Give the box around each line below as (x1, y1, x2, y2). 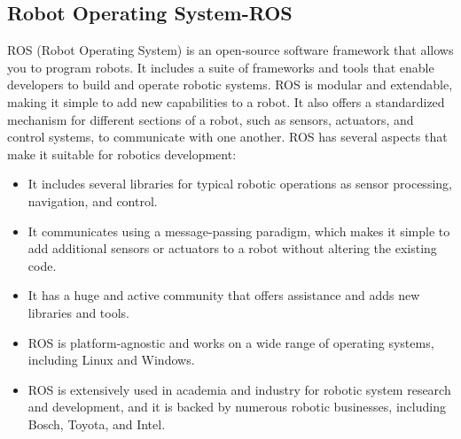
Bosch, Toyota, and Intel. (27, 414, 166, 433)
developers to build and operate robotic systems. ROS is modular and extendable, (7, 75, 453, 94)
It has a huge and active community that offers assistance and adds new (27, 286, 420, 304)
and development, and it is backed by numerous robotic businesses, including (27, 397, 446, 416)
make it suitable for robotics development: (7, 144, 237, 163)
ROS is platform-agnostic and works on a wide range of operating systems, (27, 333, 434, 351)
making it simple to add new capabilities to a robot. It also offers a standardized (7, 92, 445, 111)
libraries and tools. (27, 303, 129, 321)
